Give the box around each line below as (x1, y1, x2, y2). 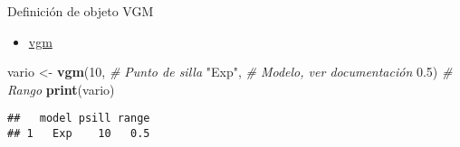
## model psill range (7, 112, 150, 125)
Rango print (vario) (7, 79, 115, 98)
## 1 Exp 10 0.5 (7, 127, 150, 141)
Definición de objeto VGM (7, 2, 154, 20)
